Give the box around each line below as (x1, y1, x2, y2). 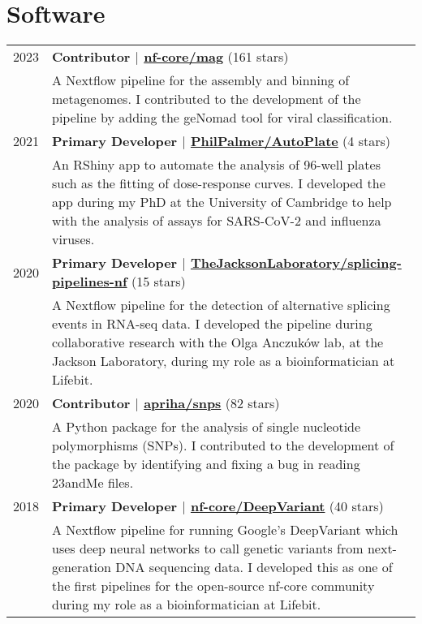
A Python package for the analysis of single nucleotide (52, 417, 361, 437)
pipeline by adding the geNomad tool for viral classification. (52, 108, 393, 127)
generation (52, 557, 111, 577)
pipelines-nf (52, 272, 127, 291)
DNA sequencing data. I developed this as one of (115, 557, 393, 577)
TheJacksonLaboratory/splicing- (190, 253, 402, 273)
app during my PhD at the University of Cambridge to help (52, 192, 392, 212)
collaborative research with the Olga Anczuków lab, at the (52, 333, 384, 352)
